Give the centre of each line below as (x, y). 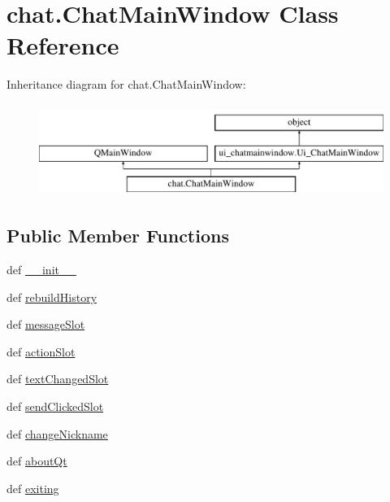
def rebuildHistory (52, 297)
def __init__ (41, 270)
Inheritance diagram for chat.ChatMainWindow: (126, 84)
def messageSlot (46, 324)
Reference (63, 45)
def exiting (33, 488)
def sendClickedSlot (55, 406)
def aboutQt (37, 461)
